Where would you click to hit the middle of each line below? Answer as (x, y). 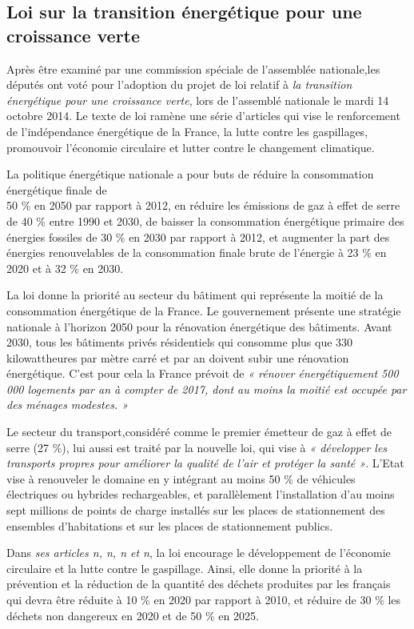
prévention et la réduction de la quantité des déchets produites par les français (199, 584)
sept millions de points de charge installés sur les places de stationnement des (196, 510)
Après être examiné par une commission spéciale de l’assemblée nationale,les (193, 68)
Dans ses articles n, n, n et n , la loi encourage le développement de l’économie (199, 553)
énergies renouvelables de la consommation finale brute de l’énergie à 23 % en (197, 252)
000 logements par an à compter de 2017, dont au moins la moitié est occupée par (207, 389)
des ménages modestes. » (68, 405)
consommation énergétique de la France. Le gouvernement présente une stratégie (204, 310)
